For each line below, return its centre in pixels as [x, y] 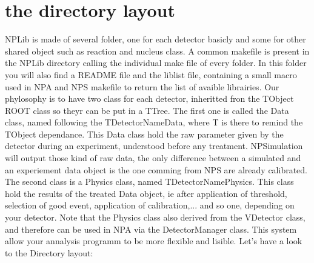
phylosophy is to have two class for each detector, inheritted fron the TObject [149, 98]
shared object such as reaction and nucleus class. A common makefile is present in [157, 51]
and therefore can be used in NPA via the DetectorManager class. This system [151, 229]
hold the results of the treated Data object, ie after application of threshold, [146, 193]
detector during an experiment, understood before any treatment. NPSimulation [154, 146]
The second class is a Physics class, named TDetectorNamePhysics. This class [149, 181]
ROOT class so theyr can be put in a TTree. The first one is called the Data [147, 110]
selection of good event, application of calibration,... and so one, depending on [150, 205]
